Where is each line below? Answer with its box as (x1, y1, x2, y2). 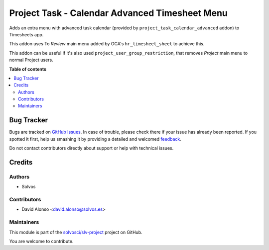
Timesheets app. (9, 31, 44, 37)
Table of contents (9, 66, 47, 72)
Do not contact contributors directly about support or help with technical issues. (9, 145, 174, 151)
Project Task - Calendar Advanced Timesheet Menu (9, 7, 228, 18)
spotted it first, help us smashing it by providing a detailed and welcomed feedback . (9, 136, 182, 142)
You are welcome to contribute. (9, 238, 74, 244)
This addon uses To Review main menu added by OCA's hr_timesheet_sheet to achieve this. (9, 41, 205, 47)
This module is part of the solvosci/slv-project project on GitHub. (9, 229, 142, 235)
